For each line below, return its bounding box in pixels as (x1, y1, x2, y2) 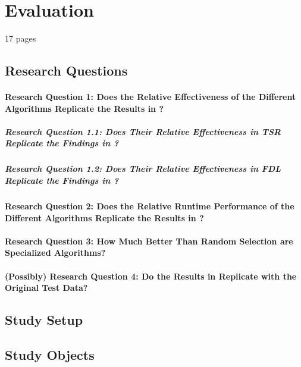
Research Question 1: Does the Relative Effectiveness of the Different (5, 90, 296, 103)
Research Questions (5, 61, 128, 80)
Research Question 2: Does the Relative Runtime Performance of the (5, 200, 294, 212)
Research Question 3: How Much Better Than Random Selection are (5, 234, 293, 247)
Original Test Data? (5, 281, 88, 294)
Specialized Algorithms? (5, 246, 106, 259)
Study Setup (5, 310, 83, 329)
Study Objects (5, 345, 95, 363)
